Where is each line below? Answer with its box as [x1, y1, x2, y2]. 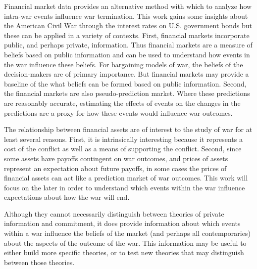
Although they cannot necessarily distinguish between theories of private [4, 208, 224, 219]
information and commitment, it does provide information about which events [4, 218, 241, 228]
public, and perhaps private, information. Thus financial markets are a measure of [4, 40, 253, 50]
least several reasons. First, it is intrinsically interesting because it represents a [4, 134, 243, 144]
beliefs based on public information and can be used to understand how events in [4, 49, 250, 59]
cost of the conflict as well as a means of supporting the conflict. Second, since [4, 143, 242, 154]
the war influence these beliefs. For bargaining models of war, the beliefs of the [4, 59, 243, 69]
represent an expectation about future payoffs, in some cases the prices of [4, 163, 227, 173]
